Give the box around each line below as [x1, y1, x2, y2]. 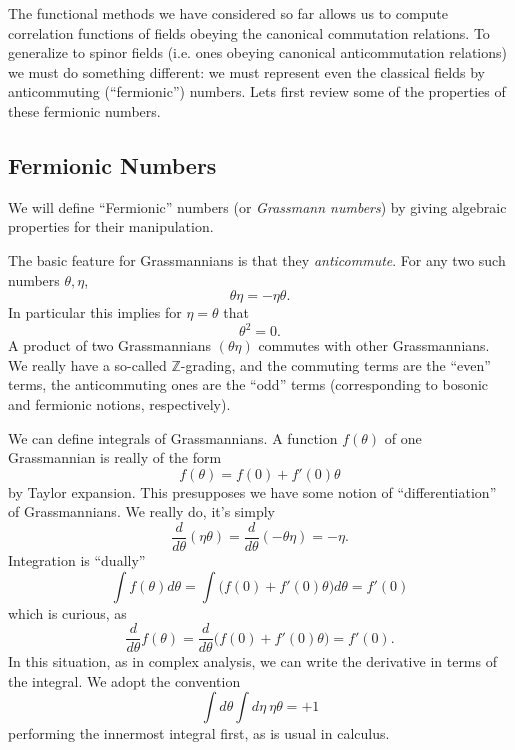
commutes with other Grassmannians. [258, 335, 490, 356]
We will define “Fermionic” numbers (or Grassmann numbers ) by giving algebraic [8, 196, 507, 217]
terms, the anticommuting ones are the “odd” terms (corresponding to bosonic [8, 374, 489, 395]
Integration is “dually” [8, 550, 146, 571]
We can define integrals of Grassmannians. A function [8, 427, 338, 448]
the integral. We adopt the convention [8, 670, 241, 691]
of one [384, 427, 422, 448]
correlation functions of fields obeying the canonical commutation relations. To [8, 22, 490, 43]
